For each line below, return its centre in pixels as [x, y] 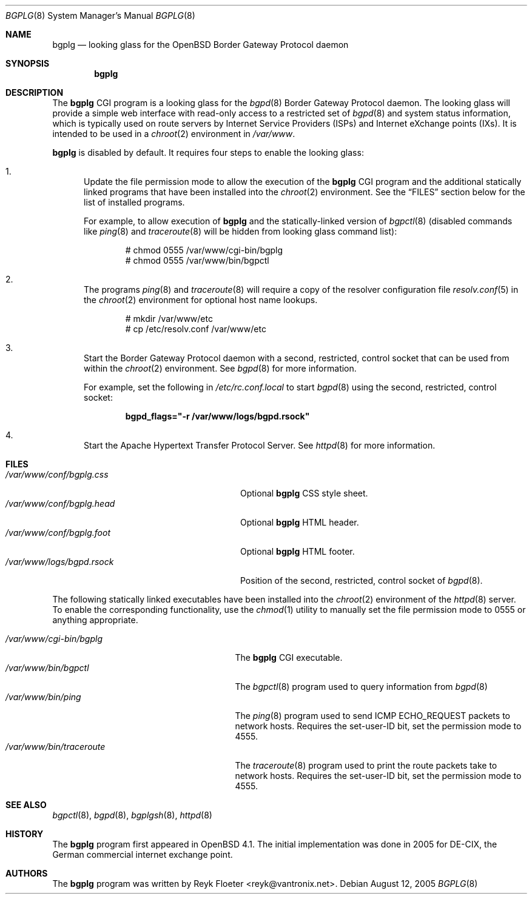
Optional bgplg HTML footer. [298, 551]
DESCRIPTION [35, 92]
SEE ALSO [26, 805]
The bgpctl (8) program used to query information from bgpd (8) [361, 687]
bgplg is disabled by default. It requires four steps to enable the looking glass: [208, 152]
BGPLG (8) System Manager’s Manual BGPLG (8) [100, 15]
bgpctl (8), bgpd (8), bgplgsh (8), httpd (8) [132, 815]
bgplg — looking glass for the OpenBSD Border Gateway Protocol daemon [200, 45]
